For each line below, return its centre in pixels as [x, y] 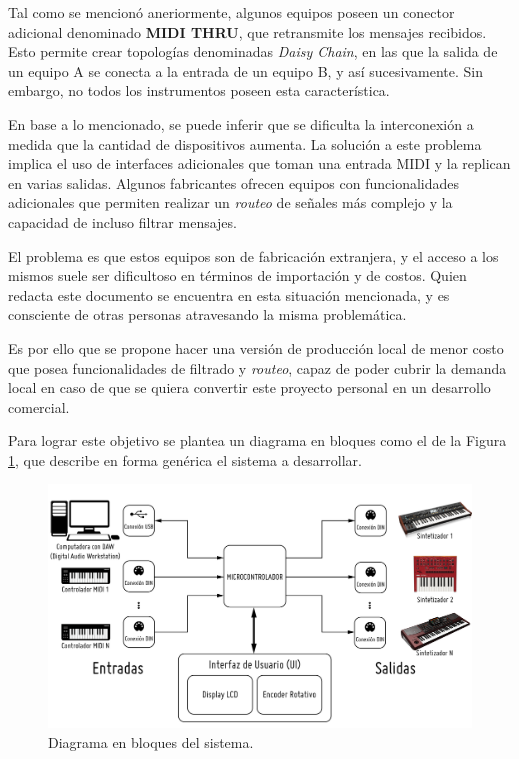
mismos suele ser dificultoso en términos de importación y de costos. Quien [237, 275]
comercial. [39, 406]
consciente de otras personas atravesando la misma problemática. [207, 314]
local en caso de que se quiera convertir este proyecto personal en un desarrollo [249, 387]
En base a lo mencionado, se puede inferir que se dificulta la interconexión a [241, 123]
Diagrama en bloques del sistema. [151, 741]
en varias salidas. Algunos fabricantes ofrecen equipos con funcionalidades [234, 182]
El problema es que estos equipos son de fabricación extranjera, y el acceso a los [253, 255]
